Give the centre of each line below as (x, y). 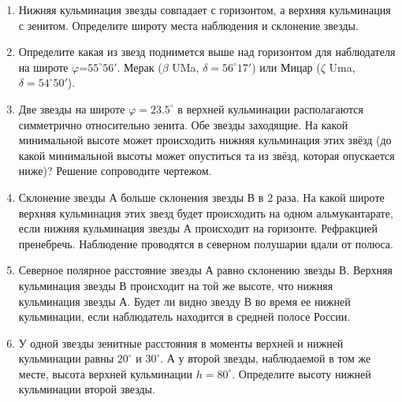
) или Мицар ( (286, 67)
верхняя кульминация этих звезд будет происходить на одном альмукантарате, (206, 212)
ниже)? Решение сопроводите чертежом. (115, 171)
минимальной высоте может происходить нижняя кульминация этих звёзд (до (205, 140)
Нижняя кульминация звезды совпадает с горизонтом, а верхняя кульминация (205, 9)
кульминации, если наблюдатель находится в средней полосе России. (184, 316)
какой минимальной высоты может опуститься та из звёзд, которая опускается (207, 155)
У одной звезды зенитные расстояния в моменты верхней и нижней (181, 342)
